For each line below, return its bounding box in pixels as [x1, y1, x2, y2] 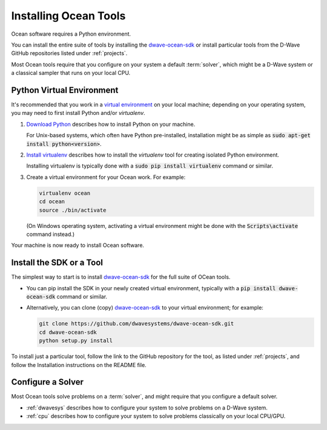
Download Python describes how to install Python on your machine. [26, 120, 196, 128]
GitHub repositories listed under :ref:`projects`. [11, 50, 128, 57]
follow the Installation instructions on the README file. [11, 361, 147, 368]
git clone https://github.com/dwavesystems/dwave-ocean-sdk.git [39, 321, 234, 327]
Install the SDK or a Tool [11, 258, 103, 268]
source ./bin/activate [39, 206, 107, 213]
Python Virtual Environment [11, 85, 119, 95]
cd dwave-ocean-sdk [39, 328, 97, 336]
